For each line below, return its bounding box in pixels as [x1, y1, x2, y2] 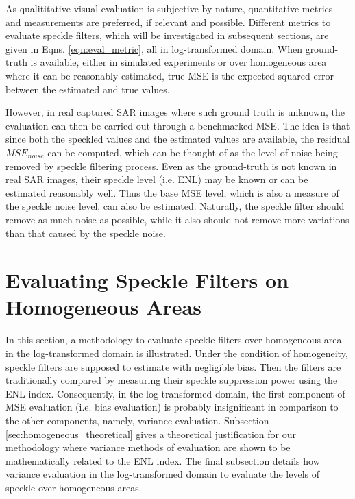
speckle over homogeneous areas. [5, 480, 142, 494]
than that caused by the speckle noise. [5, 226, 166, 240]
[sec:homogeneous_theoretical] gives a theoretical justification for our [5, 426, 296, 441]
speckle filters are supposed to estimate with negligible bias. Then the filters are [5, 359, 341, 374]
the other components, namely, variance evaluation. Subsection [5, 413, 269, 427]
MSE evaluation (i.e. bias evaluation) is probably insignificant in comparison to [5, 400, 339, 414]
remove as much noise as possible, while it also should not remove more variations [5, 212, 350, 226]
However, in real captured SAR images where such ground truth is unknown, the [5, 105, 345, 119]
